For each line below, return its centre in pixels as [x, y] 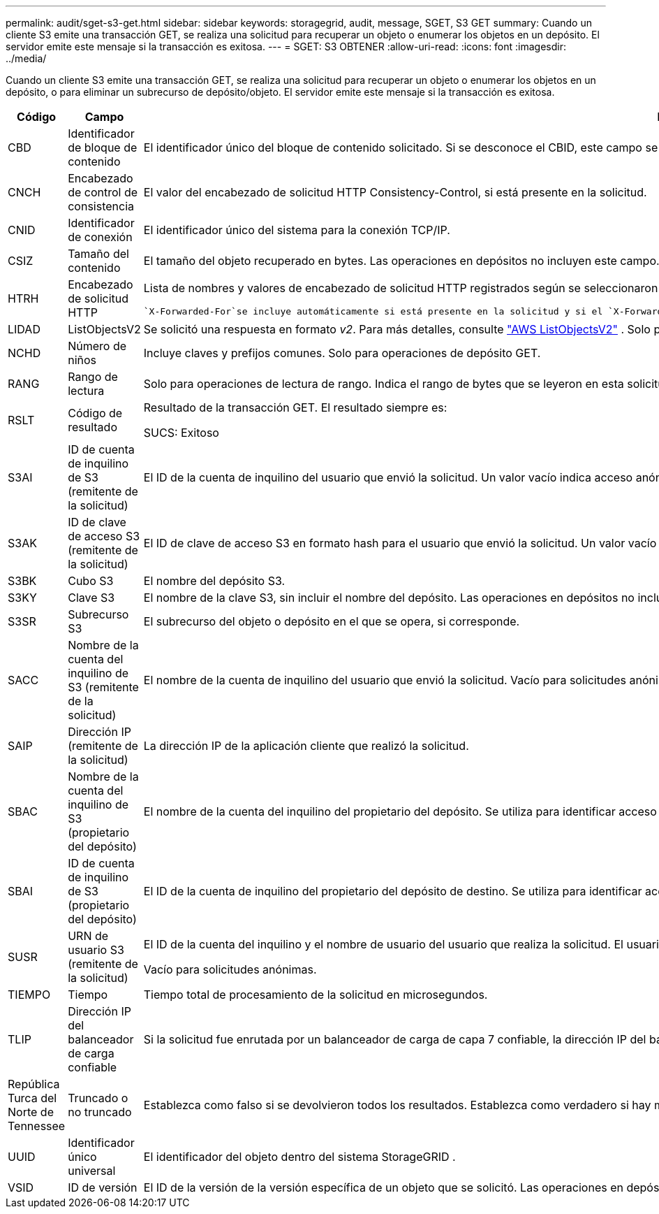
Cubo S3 [91, 581]
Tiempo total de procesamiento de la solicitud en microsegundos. [316, 995]
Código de [95, 413]
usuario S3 [96, 950]
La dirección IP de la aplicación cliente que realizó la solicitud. [306, 746]
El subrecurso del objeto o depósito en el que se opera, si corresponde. [332, 621]
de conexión [100, 237]
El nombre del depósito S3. [214, 581]
